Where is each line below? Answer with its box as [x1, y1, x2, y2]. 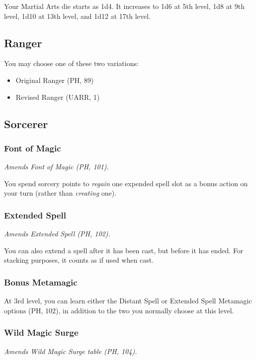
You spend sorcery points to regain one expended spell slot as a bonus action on [4, 178, 248, 188]
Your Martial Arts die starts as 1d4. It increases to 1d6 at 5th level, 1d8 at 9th [4, 1, 245, 11]
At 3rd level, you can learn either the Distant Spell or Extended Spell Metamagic [4, 295, 252, 306]
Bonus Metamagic [4, 276, 78, 288]
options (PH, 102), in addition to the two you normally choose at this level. [4, 305, 234, 315]
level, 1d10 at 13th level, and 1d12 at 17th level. [4, 10, 151, 21]
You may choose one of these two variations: [4, 58, 139, 69]
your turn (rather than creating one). [4, 188, 117, 198]
